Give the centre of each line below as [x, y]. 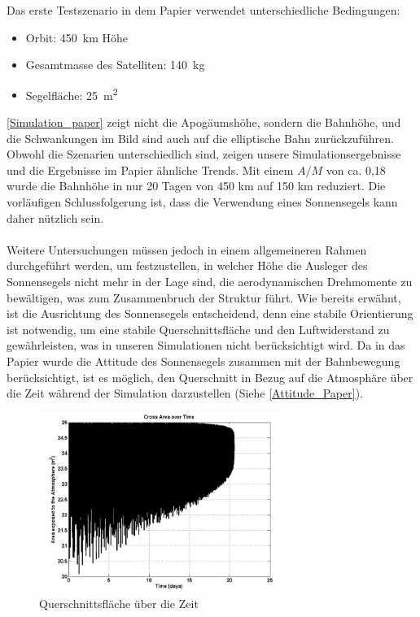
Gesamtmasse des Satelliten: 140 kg [115, 65]
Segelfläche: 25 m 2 [72, 93]
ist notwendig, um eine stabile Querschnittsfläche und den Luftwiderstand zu [198, 329]
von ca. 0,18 [356, 169]
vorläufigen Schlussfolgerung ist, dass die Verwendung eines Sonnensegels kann [202, 202]
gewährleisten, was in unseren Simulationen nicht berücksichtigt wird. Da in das [206, 345]
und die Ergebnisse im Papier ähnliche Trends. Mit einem [150, 169]
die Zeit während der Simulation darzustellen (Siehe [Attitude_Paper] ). [185, 393]
